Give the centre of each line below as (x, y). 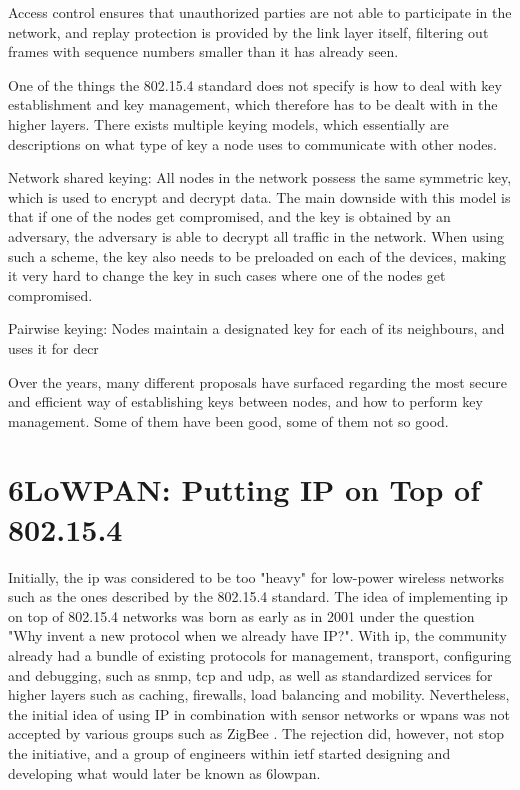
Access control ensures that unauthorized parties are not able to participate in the (260, 12)
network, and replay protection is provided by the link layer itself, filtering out (248, 31)
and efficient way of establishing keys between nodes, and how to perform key (245, 401)
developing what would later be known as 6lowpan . (164, 772)
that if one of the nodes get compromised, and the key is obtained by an (229, 216)
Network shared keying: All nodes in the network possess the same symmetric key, (260, 177)
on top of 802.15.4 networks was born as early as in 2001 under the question (241, 615)
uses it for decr (53, 347)
